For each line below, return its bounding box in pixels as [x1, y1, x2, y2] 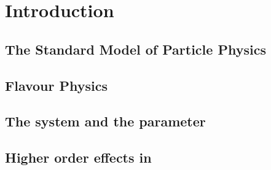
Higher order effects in [5, 148, 152, 167]
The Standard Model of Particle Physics [5, 39, 266, 58]
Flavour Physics [5, 75, 108, 95]
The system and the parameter [5, 112, 206, 131]
